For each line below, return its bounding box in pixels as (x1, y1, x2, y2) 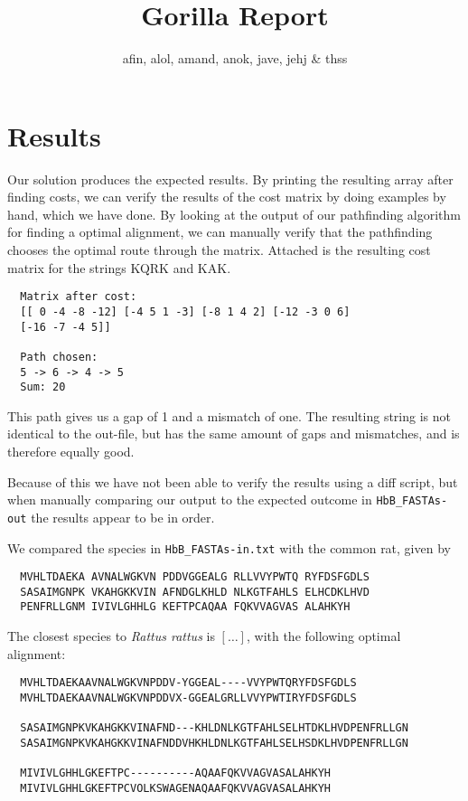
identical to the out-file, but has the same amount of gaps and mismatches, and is (7, 424, 460, 443)
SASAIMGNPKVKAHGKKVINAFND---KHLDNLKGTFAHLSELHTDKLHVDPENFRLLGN (20, 721, 408, 735)
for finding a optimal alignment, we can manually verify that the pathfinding (7, 222, 433, 241)
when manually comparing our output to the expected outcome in (7, 490, 372, 509)
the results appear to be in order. (31, 507, 215, 526)
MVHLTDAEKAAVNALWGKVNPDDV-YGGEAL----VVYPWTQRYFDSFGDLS (20, 676, 357, 690)
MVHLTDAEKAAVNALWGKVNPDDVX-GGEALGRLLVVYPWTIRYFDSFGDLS (20, 691, 357, 704)
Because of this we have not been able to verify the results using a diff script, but (7, 472, 458, 491)
